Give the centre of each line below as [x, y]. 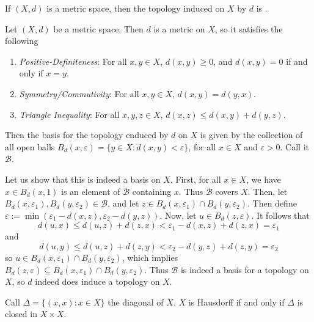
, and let [123, 203]
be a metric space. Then [98, 28]
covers [227, 191]
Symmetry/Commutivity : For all [79, 93]
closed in [21, 314]
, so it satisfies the [249, 28]
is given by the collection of [251, 135]
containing [152, 191]
